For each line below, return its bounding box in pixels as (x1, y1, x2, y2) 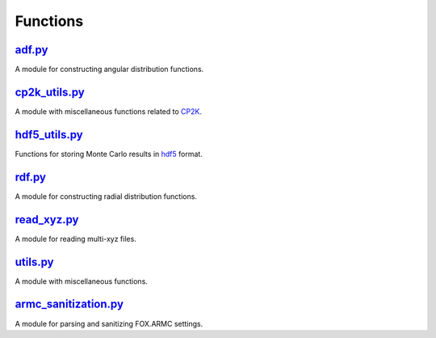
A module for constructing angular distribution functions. (15, 65, 204, 74)
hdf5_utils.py (15, 128, 84, 142)
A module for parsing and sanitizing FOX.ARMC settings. (15, 319, 203, 328)
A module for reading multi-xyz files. (15, 234, 136, 243)
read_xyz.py (15, 213, 79, 226)
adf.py (15, 43, 48, 57)
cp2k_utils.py (15, 85, 85, 99)
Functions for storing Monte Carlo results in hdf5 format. (15, 149, 203, 158)
